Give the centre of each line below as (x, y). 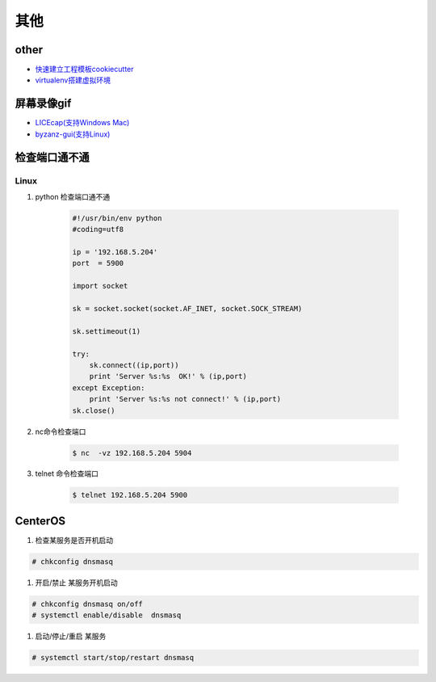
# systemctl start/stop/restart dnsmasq (113, 658)
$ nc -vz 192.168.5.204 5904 (132, 453)
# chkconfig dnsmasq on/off (87, 604)
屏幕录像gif (43, 104)
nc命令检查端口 (61, 432)
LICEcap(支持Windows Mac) (82, 123)
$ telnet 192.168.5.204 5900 (130, 495)
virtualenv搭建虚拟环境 (73, 80)
